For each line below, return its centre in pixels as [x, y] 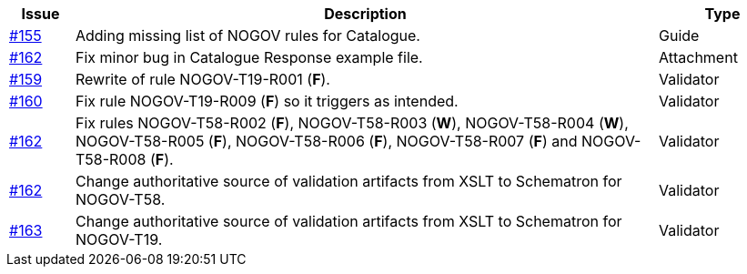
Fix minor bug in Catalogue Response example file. [249, 57]
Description [365, 14]
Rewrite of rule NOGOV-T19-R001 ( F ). [202, 79]
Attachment [698, 57]
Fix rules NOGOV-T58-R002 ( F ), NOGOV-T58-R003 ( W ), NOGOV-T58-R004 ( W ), [352, 123]
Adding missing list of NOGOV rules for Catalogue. [247, 36]
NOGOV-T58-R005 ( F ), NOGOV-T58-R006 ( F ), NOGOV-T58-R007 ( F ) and [326, 141]
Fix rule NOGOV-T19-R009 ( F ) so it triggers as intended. [267, 101]
